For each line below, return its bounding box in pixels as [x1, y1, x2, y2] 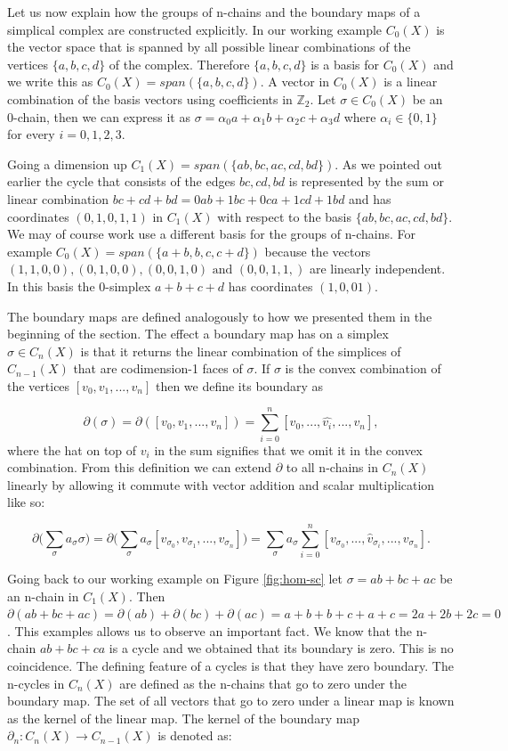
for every [7, 125, 55, 143]
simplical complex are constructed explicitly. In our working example [7, 20, 383, 38]
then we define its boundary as [155, 376, 323, 395]
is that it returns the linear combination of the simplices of [80, 341, 401, 360]
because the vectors [264, 241, 371, 260]
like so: [7, 493, 45, 511]
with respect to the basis [217, 207, 351, 225]
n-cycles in [7, 673, 65, 692]
